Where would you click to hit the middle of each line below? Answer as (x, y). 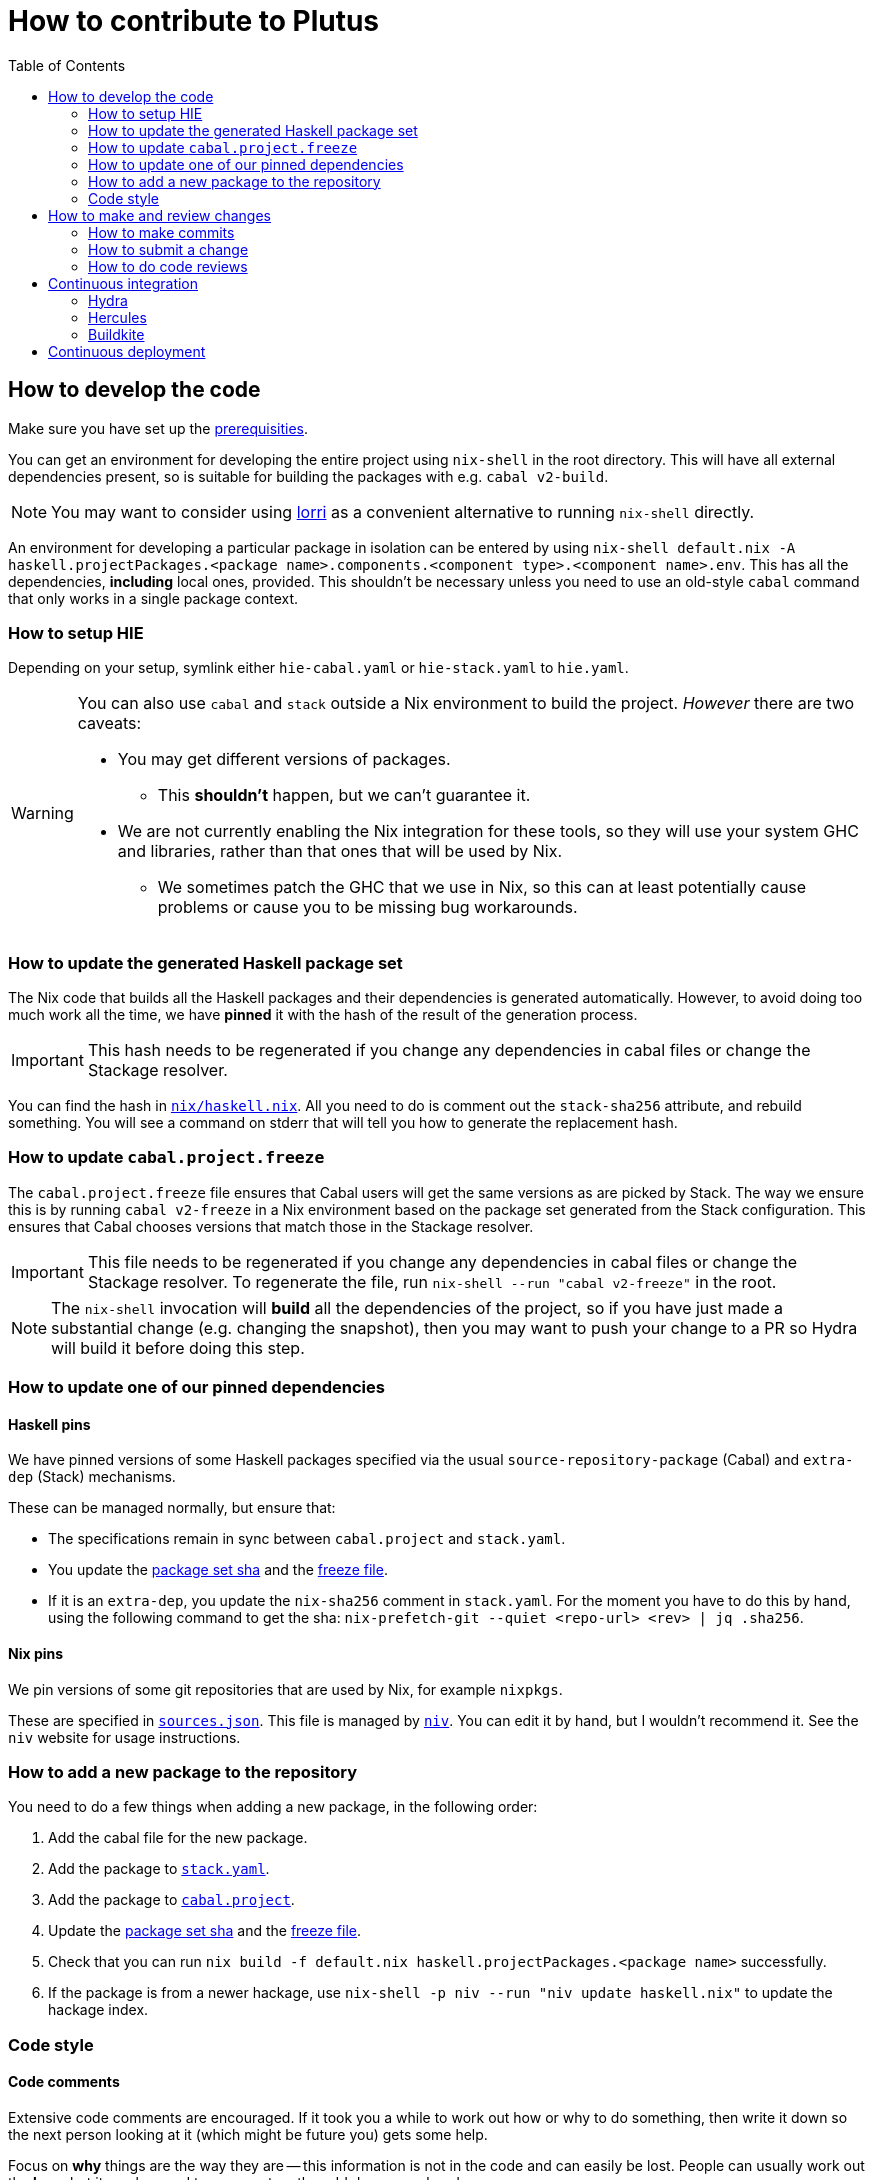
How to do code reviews (168, 266)
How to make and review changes (159, 215)
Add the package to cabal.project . (171, 1900)
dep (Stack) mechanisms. (92, 1477)
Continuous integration (123, 283)
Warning (42, 813)
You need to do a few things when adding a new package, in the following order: (273, 1807)
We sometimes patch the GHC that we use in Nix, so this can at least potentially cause (482, 887)
